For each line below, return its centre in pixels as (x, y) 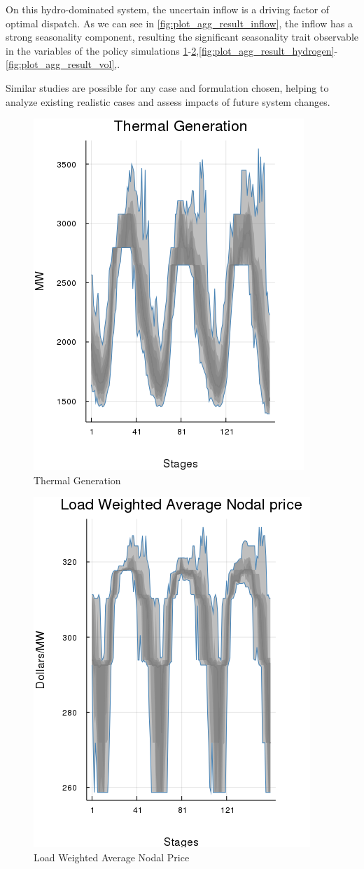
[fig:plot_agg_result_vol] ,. (63, 64)
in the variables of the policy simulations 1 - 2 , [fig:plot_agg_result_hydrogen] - (172, 50)
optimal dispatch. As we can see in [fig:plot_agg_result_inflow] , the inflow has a (179, 23)
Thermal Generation (77, 480)
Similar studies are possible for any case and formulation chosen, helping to (167, 87)
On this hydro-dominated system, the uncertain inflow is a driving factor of (168, 9)
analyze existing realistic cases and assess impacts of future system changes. (168, 101)
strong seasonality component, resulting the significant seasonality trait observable (182, 37)
